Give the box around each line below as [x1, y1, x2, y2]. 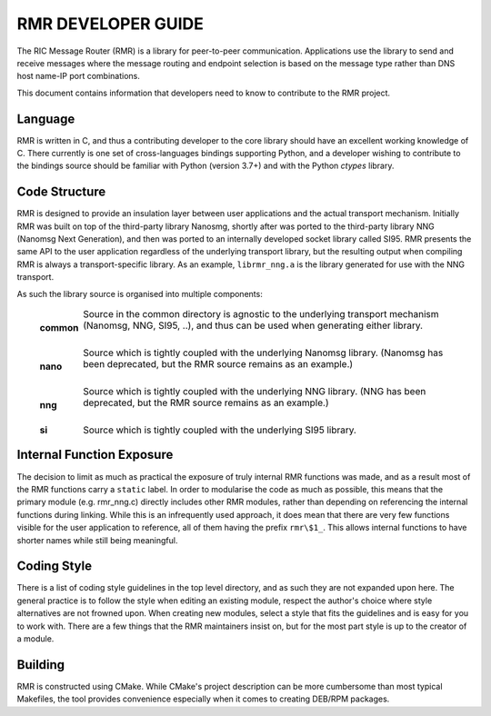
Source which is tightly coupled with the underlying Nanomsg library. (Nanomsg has [83, 346, 444, 359]
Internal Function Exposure [16, 447, 174, 462]
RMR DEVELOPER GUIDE [16, 14, 205, 34]
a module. [16, 632, 55, 644]
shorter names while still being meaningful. [16, 534, 178, 545]
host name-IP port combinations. [16, 71, 141, 82]
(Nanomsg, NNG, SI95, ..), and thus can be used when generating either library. [83, 319, 423, 332]
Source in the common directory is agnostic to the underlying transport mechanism [83, 308, 439, 321]
